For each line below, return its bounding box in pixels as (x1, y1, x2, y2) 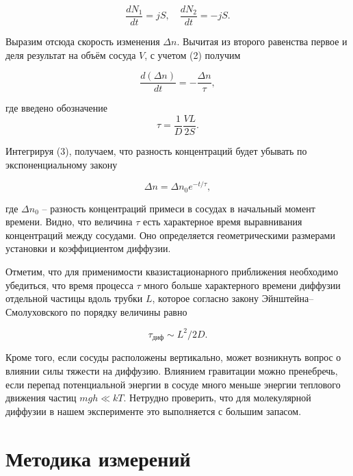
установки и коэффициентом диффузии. (5, 241, 171, 255)
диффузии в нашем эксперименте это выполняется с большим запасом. (5, 403, 302, 418)
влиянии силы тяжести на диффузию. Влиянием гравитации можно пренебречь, (5, 363, 338, 377)
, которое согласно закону (152, 291, 259, 305)
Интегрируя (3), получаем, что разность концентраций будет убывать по (5, 143, 307, 158)
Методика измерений (5, 444, 191, 472)
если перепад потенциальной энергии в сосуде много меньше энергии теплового (5, 377, 341, 391)
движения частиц (5, 390, 77, 405)
